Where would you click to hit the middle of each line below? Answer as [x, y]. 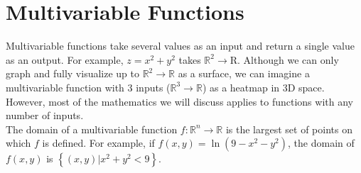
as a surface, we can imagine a [244, 73]
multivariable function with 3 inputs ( [88, 87]
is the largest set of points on [289, 129]
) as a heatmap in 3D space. [263, 87]
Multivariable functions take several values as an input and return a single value [180, 46]
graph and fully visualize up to [72, 73]
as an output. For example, [65, 59]
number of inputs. [45, 115]
